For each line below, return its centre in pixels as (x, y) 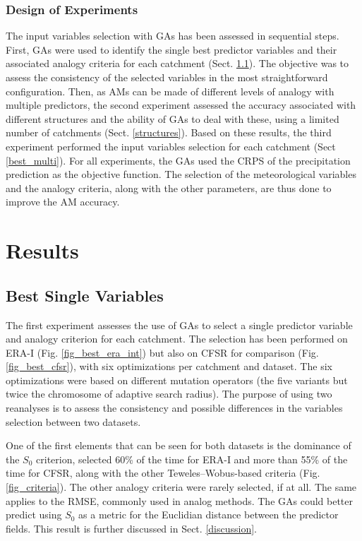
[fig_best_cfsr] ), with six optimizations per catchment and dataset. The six (169, 366)
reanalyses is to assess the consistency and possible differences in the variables (174, 408)
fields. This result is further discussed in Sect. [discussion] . (131, 528)
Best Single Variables (85, 295)
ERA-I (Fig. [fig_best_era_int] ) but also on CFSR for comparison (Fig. (162, 352)
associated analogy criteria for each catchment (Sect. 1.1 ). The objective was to (177, 63)
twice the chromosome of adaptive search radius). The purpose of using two (169, 394)
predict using (34, 515)
